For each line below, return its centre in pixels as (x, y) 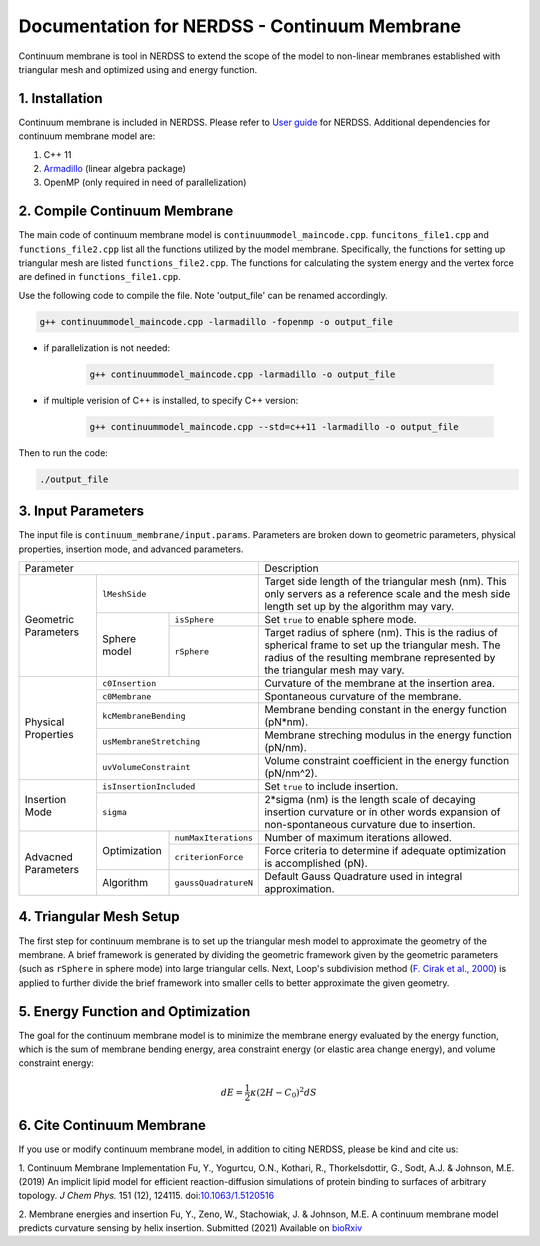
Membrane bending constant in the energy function (385, 710)
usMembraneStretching (151, 741)
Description (291, 568)
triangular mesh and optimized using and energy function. (138, 69)
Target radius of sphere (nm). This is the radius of (381, 633)
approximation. (299, 889)
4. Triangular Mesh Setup (99, 916)
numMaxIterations (214, 837)
